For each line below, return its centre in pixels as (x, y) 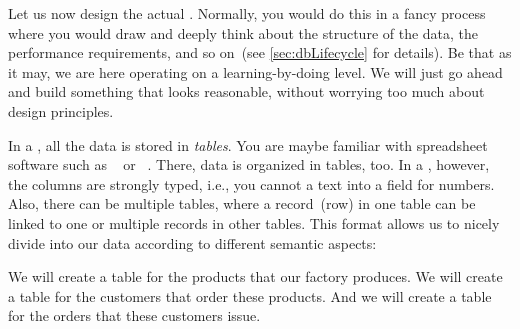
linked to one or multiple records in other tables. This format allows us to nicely (254, 222)
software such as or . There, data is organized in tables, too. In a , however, (249, 164)
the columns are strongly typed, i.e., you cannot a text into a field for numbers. (251, 183)
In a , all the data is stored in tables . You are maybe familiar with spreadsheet (248, 144)
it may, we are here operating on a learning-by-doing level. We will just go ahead (255, 71)
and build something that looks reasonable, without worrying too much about (246, 91)
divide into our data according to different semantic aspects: (192, 242)
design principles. (61, 110)
